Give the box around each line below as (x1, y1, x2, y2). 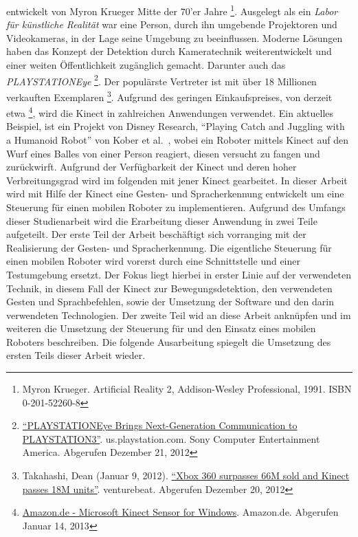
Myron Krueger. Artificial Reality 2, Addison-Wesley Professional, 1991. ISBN (22, 382, 352, 396)
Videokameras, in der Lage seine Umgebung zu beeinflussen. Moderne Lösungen (6, 30, 343, 45)
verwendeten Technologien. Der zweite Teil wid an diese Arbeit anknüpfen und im (6, 307, 351, 322)
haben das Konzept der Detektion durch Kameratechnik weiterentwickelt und (6, 44, 332, 58)
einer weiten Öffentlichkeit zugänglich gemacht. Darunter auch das (6, 58, 286, 72)
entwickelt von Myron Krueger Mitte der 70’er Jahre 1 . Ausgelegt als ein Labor (6, 2, 338, 18)
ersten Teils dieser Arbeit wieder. (6, 348, 146, 362)
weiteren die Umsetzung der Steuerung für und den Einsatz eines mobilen (6, 321, 316, 336)
